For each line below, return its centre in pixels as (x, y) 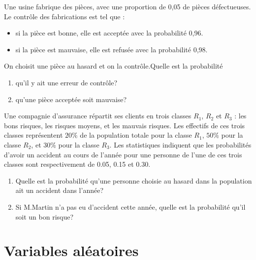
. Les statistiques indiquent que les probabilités (180, 144)
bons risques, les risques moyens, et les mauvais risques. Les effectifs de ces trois (125, 125)
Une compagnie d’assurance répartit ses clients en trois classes (98, 116)
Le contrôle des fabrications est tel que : (64, 16)
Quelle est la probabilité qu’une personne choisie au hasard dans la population (134, 180)
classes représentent (33, 135)
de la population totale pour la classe (136, 135)
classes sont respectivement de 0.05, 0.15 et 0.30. (77, 164)
